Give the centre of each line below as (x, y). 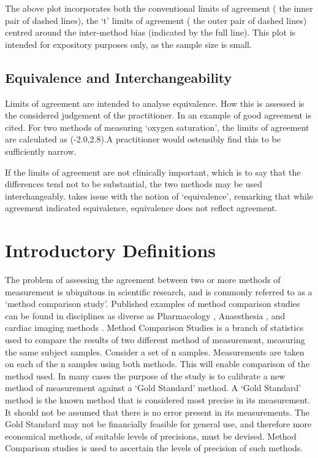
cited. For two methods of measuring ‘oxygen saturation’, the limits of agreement (157, 127)
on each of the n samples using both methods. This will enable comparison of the (157, 364)
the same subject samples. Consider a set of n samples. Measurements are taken (155, 351)
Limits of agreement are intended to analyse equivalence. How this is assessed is (155, 103)
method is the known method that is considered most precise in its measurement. (157, 399)
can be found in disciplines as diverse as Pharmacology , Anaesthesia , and (145, 315)
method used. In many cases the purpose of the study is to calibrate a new (145, 375)
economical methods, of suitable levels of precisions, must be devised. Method (151, 436)
